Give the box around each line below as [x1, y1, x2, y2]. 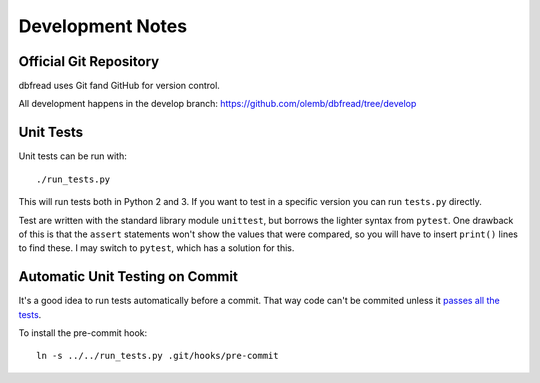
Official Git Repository [18, 53, 160, 70]
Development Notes [18, 15, 188, 37]
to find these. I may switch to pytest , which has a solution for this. [18, 242, 295, 254]
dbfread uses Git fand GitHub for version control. [18, 80, 220, 92]
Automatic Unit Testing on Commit [18, 268, 239, 285]
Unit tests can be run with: [18, 150, 127, 162]
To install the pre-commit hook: [18, 327, 148, 339]
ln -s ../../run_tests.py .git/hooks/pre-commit [36, 350, 279, 362]
